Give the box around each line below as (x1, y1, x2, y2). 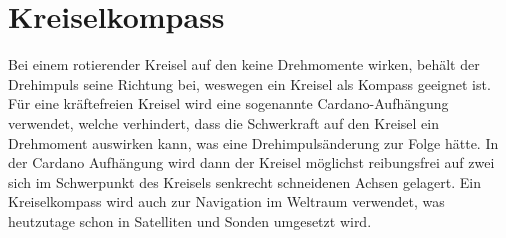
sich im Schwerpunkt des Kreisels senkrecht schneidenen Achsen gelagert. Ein (8, 171, 481, 192)
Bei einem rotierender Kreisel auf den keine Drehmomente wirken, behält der (8, 54, 480, 75)
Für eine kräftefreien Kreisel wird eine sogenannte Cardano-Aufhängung (8, 93, 449, 114)
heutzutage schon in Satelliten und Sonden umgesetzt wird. (8, 210, 372, 231)
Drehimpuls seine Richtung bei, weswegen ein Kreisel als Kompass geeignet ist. (8, 73, 491, 94)
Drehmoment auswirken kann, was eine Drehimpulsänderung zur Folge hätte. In (8, 132, 499, 153)
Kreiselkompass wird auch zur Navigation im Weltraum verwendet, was (8, 191, 445, 212)
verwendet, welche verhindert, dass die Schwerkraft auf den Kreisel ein (8, 112, 439, 133)
